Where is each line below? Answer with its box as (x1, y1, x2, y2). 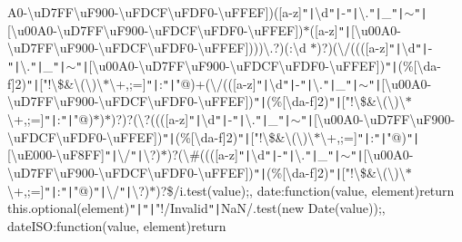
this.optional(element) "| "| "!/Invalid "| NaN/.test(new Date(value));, (7, 198, 386, 218)
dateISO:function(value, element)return (7, 216, 226, 235)
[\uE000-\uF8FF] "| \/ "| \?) (7, 145, 161, 164)
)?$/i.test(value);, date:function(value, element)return (156, 180, 455, 199)
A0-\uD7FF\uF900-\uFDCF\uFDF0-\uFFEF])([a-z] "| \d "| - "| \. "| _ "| (7, 3, 405, 21)
